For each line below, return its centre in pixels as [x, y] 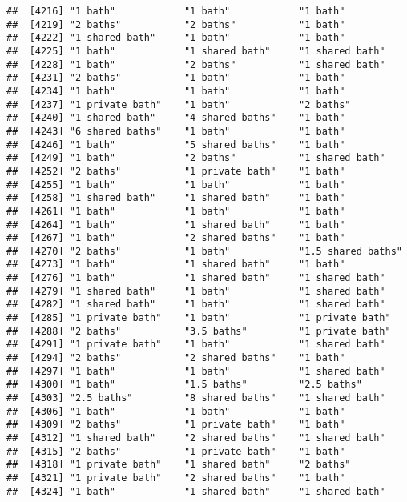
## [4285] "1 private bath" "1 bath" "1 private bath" [199, 318]
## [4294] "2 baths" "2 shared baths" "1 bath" [176, 358]
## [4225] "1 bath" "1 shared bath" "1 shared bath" [196, 51]
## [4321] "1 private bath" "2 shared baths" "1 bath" [176, 478]
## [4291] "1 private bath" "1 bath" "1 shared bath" [196, 345]
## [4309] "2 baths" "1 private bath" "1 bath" [176, 425]
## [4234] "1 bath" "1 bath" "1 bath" [176, 91]
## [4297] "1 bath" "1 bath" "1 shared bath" [196, 371]
